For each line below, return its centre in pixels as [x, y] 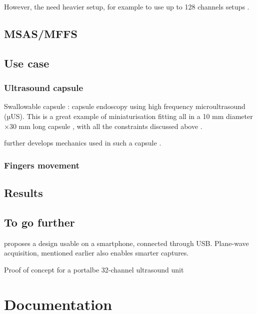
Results [23, 192]
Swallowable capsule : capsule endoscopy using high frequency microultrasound [125, 106]
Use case [27, 63]
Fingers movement [42, 165]
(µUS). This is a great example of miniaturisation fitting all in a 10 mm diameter [128, 116]
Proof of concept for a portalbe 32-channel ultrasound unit [94, 269]
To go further [39, 222]
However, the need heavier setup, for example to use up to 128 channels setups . [127, 6]
